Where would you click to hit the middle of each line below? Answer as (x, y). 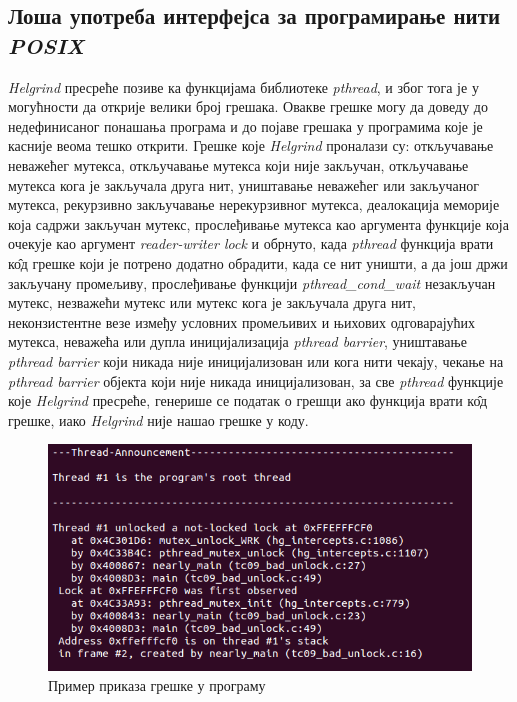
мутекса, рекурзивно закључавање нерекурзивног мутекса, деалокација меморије (254, 204)
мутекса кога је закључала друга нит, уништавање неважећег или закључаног (243, 184)
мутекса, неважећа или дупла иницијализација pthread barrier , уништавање (237, 341)
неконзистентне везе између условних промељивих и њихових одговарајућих (242, 321)
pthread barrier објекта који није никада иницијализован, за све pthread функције (256, 380)
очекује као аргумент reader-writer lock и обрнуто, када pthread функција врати (251, 243)
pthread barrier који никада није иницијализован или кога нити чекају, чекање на (256, 360)
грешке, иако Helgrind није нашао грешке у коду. (158, 419)
